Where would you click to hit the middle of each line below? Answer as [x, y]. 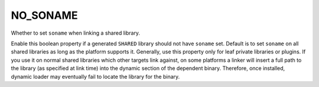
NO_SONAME [44, 15]
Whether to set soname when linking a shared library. [76, 33]
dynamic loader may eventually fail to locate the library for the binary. [95, 76]
